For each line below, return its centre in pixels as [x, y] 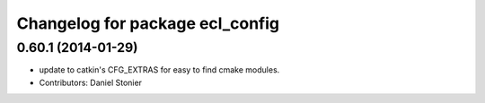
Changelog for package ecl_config [148, 23]
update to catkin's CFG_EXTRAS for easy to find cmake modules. [159, 70]
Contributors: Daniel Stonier [91, 82]
